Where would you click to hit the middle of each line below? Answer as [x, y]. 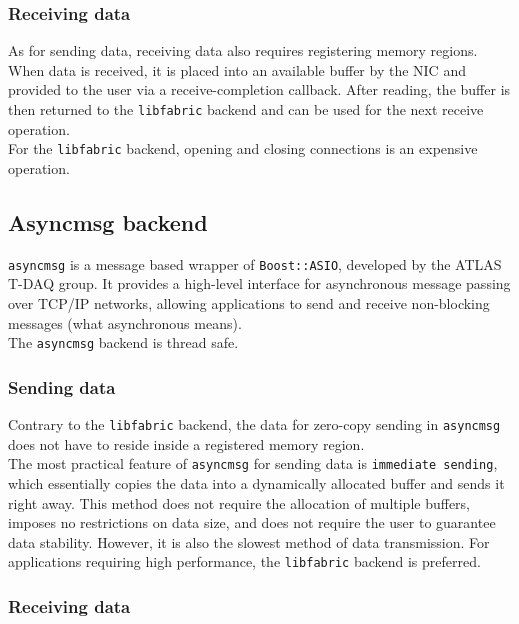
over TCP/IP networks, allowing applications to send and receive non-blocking [249, 302]
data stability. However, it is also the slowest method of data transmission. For [249, 541]
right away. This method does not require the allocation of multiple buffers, [239, 502]
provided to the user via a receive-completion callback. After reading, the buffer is [259, 89]
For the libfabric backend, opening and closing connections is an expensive [243, 148]
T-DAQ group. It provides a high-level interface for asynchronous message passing [259, 283]
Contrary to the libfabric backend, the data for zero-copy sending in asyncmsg [254, 424]
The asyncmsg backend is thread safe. [123, 342]
